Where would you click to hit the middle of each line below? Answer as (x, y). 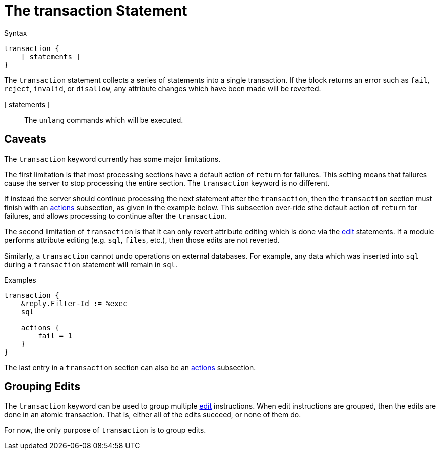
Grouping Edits (42, 387)
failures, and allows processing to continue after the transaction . (115, 216)
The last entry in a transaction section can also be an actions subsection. (130, 367)
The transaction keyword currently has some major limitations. (112, 159)
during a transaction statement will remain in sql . (91, 264)
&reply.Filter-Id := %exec (74, 303)
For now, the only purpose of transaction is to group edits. (105, 430)
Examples (20, 280)
